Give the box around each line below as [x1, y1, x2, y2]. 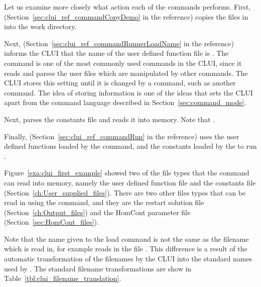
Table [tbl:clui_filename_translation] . [4, 273, 121, 283]
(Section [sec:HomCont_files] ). [4, 217, 99, 227]
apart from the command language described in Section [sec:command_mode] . [4, 97, 246, 108]
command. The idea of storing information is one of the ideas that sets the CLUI [4, 87, 253, 98]
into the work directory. [4, 21, 77, 32]
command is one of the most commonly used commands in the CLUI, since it [4, 57, 242, 68]
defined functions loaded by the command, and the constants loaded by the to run [4, 141, 257, 151]
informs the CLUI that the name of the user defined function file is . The [4, 48, 229, 58]
